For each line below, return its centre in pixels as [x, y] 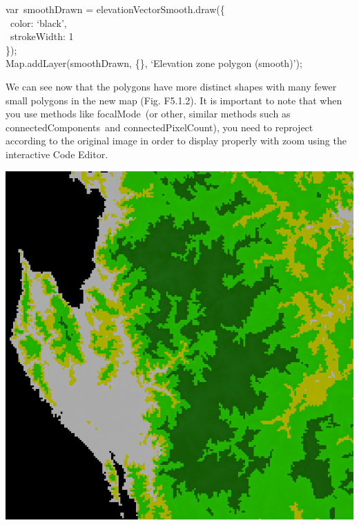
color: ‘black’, [38, 22]
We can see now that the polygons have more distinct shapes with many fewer [171, 86]
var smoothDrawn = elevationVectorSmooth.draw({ [115, 9]
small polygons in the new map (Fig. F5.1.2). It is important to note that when [174, 100]
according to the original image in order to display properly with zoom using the [176, 141]
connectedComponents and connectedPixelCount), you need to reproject [159, 127]
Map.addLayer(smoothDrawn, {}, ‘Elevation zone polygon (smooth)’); [154, 63]
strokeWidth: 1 [42, 36]
